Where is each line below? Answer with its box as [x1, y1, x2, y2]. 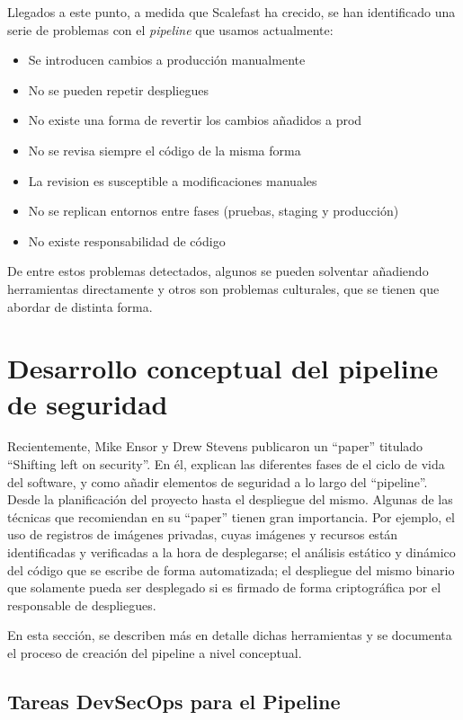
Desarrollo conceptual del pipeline [7, 350, 439, 387]
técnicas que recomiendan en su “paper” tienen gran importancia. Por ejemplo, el [7, 507, 455, 526]
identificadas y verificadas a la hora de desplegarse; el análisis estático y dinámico [7, 543, 456, 561]
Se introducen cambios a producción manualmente [28, 50, 306, 69]
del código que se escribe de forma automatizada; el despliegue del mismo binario [7, 560, 455, 579]
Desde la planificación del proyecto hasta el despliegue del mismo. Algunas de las [7, 490, 453, 509]
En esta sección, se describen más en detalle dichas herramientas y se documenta [7, 626, 452, 644]
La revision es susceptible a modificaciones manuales [28, 171, 317, 190]
